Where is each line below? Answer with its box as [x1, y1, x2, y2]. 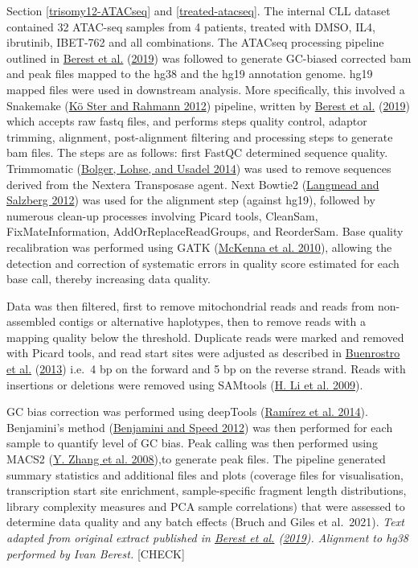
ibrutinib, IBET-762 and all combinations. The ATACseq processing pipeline [6, 34, 384, 51]
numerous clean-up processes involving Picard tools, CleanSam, [6, 207, 318, 224]
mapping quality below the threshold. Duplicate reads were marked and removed [6, 328, 404, 345]
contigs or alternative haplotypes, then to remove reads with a [59, 313, 366, 330]
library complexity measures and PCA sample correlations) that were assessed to [6, 497, 405, 514]
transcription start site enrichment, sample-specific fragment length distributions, [6, 482, 407, 499]
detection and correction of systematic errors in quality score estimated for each [6, 254, 400, 271]
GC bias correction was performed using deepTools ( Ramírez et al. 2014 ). [6, 403, 368, 420]
